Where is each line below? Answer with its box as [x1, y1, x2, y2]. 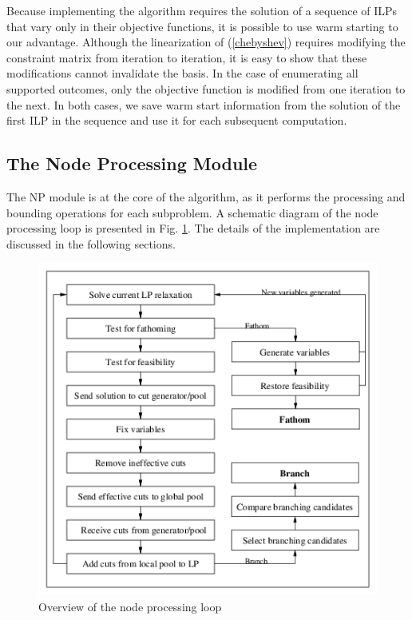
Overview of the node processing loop [38, 598, 222, 614]
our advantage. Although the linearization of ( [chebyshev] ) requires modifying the [6, 34, 406, 50]
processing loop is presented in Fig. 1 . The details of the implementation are [6, 220, 380, 236]
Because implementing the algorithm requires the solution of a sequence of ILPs [6, 2, 398, 18]
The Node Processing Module [6, 151, 258, 176]
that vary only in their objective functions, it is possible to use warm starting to [6, 18, 398, 34]
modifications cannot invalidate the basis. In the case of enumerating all [6, 65, 359, 81]
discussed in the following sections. [6, 235, 176, 252]
